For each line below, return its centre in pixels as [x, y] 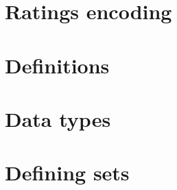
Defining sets [67, 173]
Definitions [57, 65]
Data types [58, 118]
